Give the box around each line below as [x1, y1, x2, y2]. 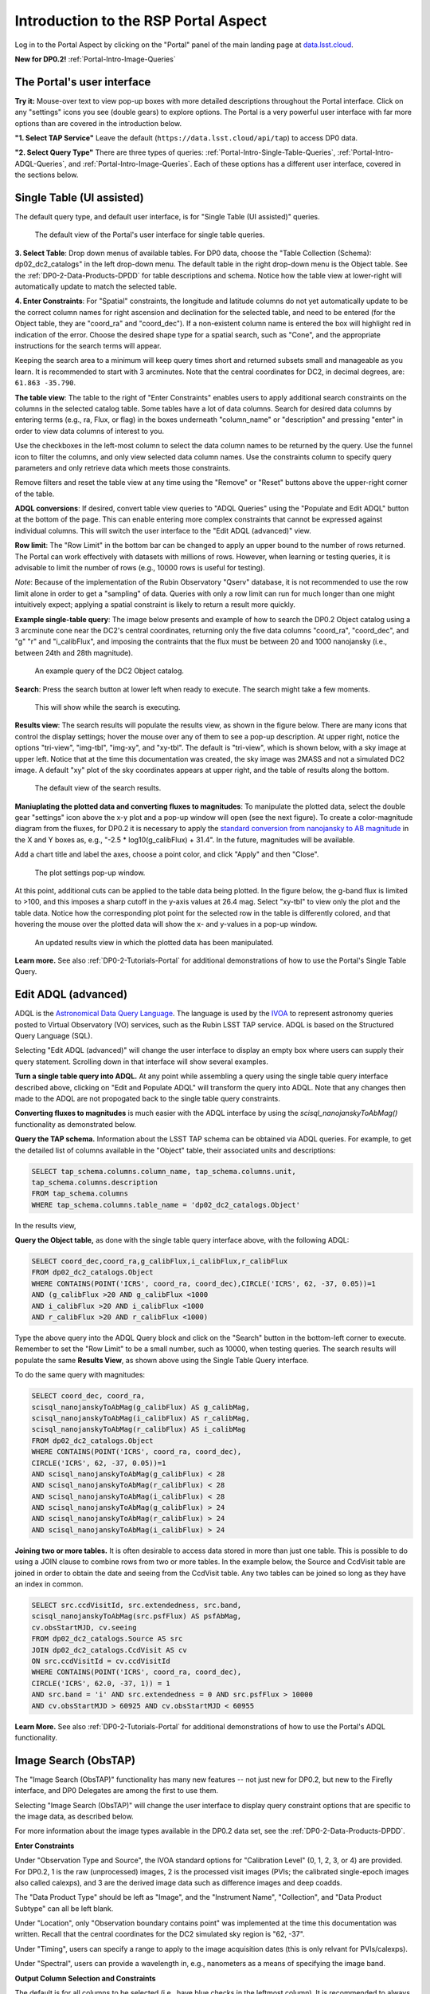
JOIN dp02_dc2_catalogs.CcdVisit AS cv [31, 1645, 187, 1654]
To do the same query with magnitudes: [14, 1370, 146, 1380]
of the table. [14, 489, 55, 498]
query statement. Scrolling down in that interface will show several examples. [14, 1057, 268, 1066]
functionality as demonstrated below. [14, 1119, 137, 1129]
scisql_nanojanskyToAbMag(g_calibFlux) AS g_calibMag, [31, 1402, 250, 1412]
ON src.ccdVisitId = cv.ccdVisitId [31, 1656, 170, 1665]
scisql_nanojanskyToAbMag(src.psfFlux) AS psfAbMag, [31, 1612, 242, 1621]
